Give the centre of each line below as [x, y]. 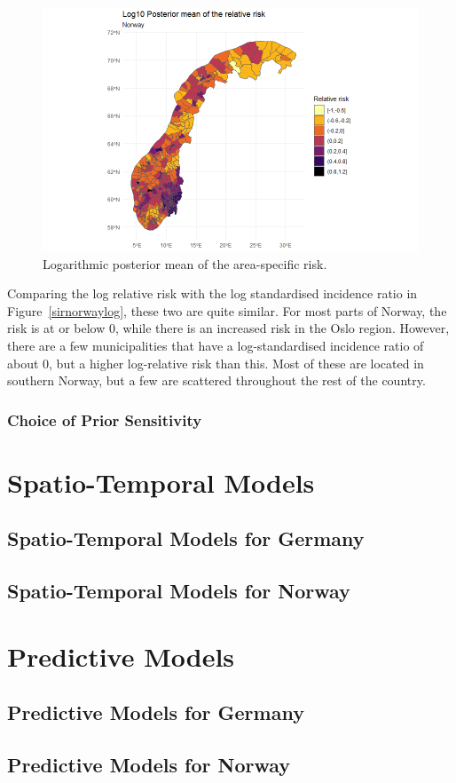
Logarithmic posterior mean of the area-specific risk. [185, 263]
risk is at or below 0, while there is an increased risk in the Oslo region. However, [228, 328]
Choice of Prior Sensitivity [105, 419]
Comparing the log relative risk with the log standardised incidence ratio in [212, 293]
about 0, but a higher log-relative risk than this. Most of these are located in [216, 363]
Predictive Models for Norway [149, 765]
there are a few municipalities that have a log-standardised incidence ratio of [216, 345]
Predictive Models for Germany [156, 712]
